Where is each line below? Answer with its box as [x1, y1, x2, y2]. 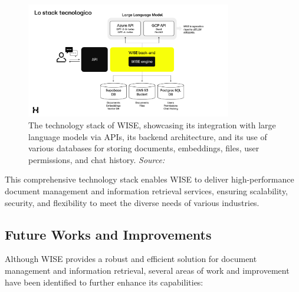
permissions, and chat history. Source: [28, 153, 165, 165]
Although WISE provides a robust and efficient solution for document [5, 253, 257, 265]
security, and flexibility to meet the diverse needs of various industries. [5, 196, 259, 208]
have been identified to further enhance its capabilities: [5, 276, 203, 288]
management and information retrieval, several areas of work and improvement [5, 264, 290, 276]
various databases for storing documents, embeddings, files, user [28, 142, 259, 154]
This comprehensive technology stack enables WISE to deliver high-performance [5, 173, 294, 185]
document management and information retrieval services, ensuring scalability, [5, 185, 288, 197]
